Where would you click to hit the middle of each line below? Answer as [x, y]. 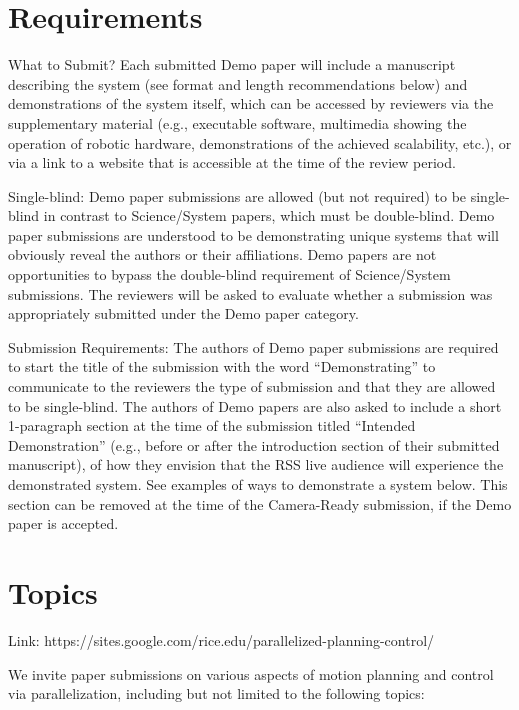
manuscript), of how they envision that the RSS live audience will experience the [256, 464]
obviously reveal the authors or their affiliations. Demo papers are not [222, 254]
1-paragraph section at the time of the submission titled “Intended [212, 425]
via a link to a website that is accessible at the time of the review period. [232, 162]
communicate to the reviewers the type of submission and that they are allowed [252, 386]
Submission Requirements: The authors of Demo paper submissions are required [253, 346]
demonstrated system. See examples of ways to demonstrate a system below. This [258, 484]
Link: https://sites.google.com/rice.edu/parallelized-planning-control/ [221, 639]
